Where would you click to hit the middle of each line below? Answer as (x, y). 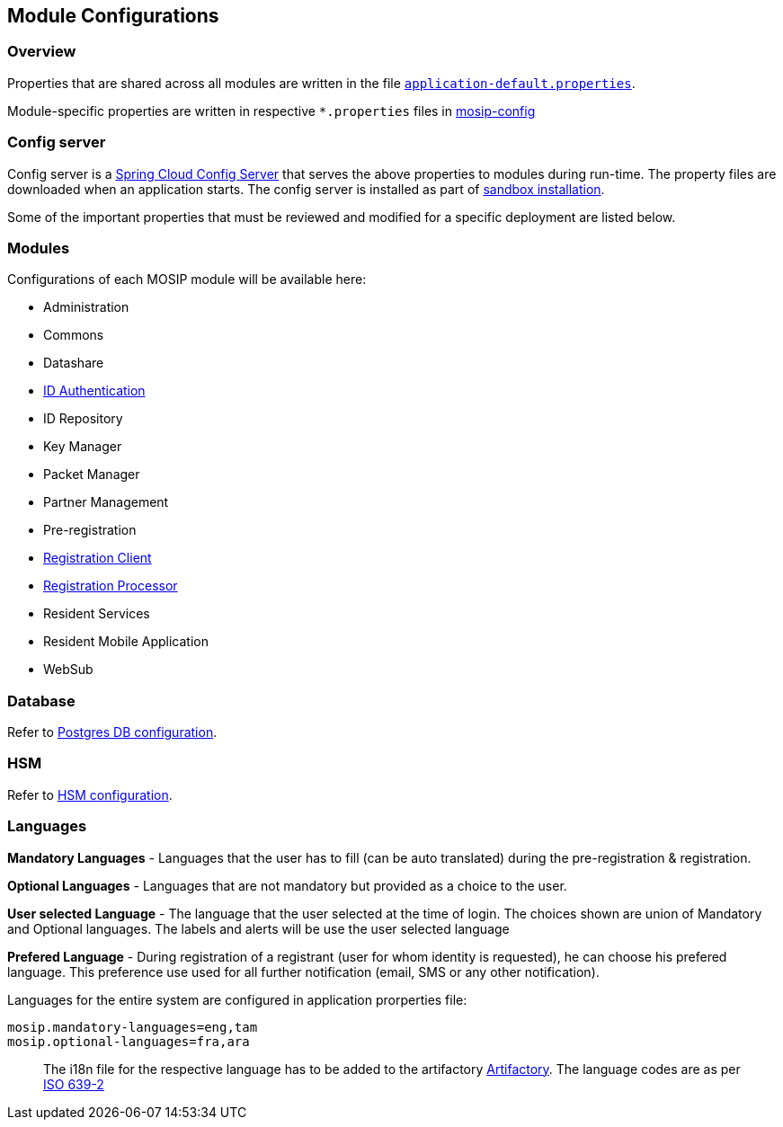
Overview (42, 52)
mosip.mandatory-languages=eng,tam (133, 1027)
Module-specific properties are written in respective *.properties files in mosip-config (271, 111)
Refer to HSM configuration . (90, 794)
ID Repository (83, 419)
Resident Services (97, 614)
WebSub (68, 670)
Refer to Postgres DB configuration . (112, 732)
